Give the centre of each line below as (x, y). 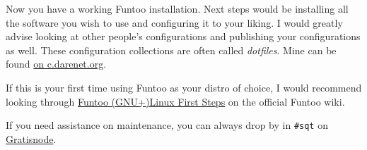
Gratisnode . (31, 138)
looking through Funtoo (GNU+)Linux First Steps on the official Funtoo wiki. (175, 101)
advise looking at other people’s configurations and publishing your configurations (183, 36)
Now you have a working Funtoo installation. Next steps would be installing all (177, 8)
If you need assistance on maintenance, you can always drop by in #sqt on (167, 125)
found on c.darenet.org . (56, 64)
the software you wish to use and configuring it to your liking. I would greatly (174, 22)
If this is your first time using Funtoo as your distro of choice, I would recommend (184, 87)
